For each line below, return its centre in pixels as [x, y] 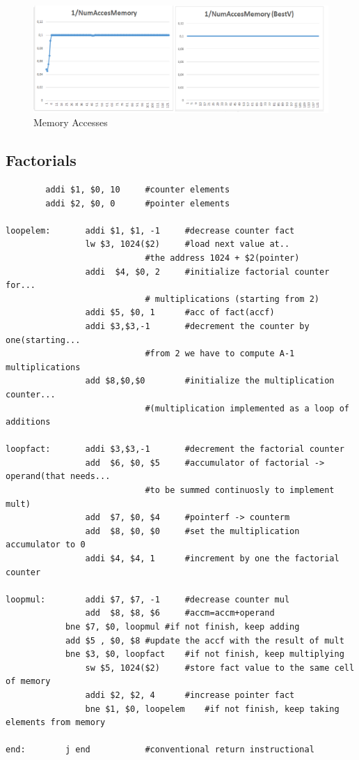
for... [21, 286]
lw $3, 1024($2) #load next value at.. [188, 244]
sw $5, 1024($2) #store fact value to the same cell [220, 668]
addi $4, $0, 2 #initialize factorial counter [207, 272]
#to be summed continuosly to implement [240, 491]
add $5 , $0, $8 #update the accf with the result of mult [205, 640]
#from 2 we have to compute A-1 [220, 354]
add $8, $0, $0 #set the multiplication [192, 531]
